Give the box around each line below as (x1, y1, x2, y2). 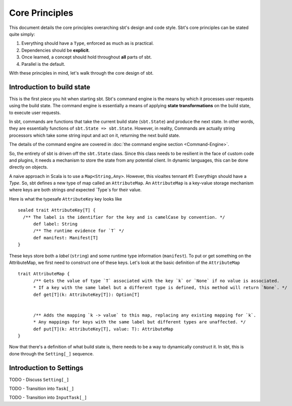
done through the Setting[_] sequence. (9, 350, 94, 356)
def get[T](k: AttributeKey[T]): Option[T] (33, 291, 140, 297)
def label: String (33, 221, 78, 227)
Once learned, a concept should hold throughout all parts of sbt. (21, 54, 152, 60)
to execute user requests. (9, 110, 61, 116)
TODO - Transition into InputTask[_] (9, 395, 88, 401)
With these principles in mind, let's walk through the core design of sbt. (9, 70, 154, 76)
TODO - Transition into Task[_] (9, 385, 74, 391)
